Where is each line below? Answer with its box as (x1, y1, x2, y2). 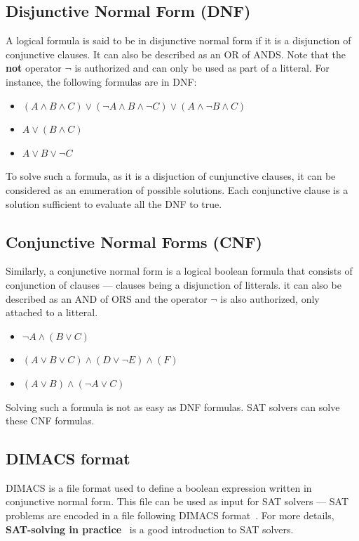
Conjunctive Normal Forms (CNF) (6, 230, 262, 252)
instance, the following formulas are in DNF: (6, 74, 197, 89)
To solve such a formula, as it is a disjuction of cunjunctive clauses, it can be (6, 169, 336, 183)
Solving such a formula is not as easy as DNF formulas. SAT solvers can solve (6, 399, 340, 414)
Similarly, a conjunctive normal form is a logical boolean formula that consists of (6, 263, 353, 278)
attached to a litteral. (6, 305, 98, 320)
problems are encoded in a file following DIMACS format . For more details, (6, 508, 334, 523)
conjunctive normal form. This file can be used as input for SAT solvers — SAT (6, 494, 348, 509)
